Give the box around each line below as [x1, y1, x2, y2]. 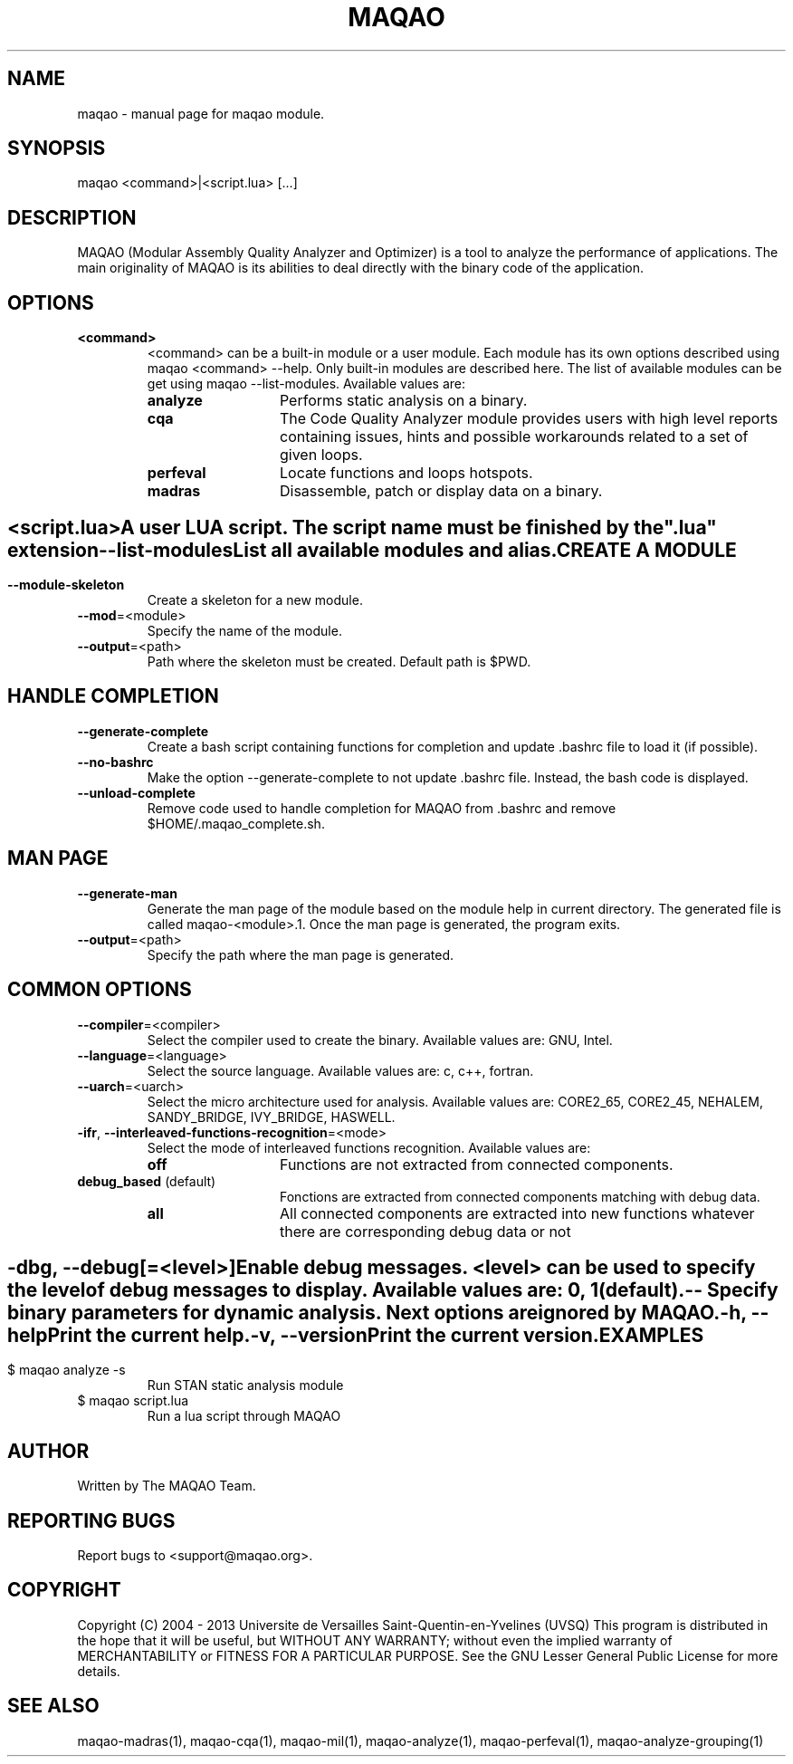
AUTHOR [7, 1439, 90, 1462]
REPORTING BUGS [7, 1509, 176, 1532]
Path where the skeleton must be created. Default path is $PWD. [147, 653, 531, 669]
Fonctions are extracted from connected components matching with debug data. [280, 1188, 760, 1204]
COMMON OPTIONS [7, 978, 192, 1002]
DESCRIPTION [7, 206, 137, 229]
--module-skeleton [7, 576, 125, 592]
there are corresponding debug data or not [279, 1222, 571, 1241]
